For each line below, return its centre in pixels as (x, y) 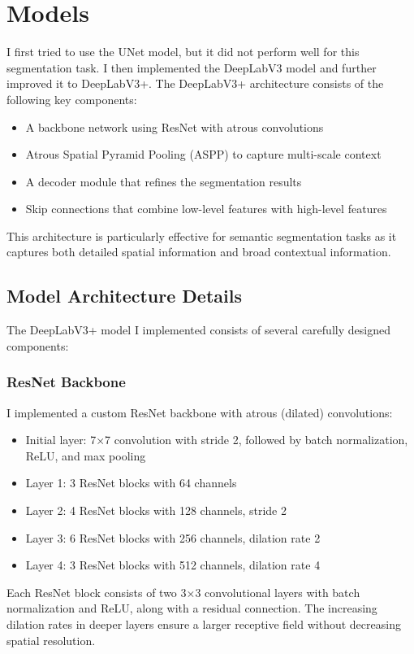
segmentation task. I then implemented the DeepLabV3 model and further (192, 67)
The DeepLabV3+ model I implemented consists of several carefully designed (198, 330)
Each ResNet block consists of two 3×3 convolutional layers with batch (183, 592)
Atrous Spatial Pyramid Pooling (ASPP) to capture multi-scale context (203, 154)
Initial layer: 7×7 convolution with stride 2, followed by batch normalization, (217, 440)
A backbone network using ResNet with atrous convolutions (175, 126)
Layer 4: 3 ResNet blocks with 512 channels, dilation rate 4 (173, 565)
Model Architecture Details (124, 296)
